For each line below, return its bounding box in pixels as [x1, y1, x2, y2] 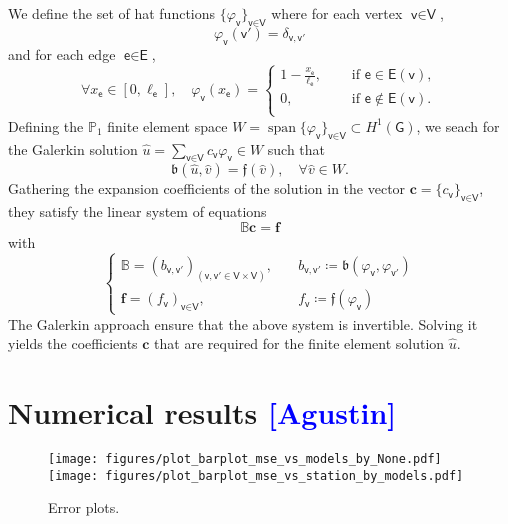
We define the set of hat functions [8, 3, 216, 23]
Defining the [8, 115, 84, 136]
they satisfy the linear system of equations [8, 201, 267, 222]
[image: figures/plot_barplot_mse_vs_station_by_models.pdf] [48, 468, 464, 483]
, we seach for [416, 115, 500, 136]
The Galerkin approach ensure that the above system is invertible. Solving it [8, 313, 478, 334]
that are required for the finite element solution [154, 333, 445, 354]
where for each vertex [271, 3, 403, 23]
